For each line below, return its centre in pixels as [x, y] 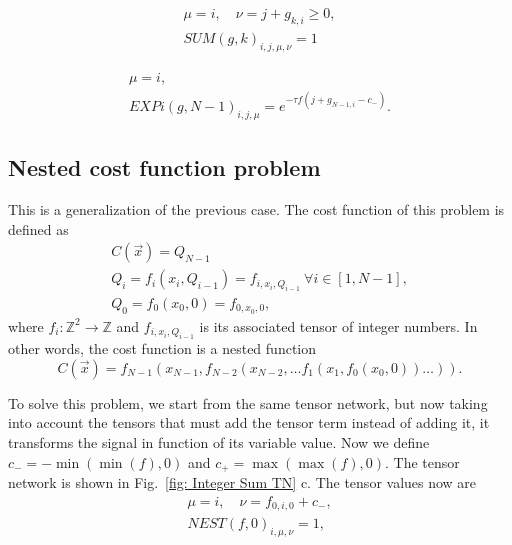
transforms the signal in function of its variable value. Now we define [219, 441]
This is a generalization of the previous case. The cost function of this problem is [256, 209]
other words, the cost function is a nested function [162, 348]
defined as [38, 228]
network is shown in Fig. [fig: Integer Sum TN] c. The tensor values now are [242, 482]
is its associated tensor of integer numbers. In [338, 325]
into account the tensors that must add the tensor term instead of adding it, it [249, 422]
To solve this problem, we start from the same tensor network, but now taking [248, 402]
